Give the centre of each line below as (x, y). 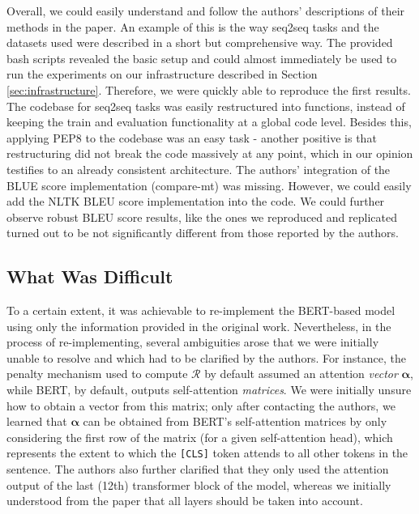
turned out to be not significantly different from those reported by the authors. (203, 233)
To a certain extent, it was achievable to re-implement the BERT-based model (201, 310)
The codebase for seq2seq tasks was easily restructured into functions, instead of (206, 106)
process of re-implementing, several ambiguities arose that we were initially (193, 342)
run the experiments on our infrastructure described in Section (162, 74)
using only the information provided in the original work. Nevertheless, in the (199, 326)
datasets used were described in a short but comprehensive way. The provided (200, 42)
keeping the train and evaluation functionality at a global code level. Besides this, (209, 122)
